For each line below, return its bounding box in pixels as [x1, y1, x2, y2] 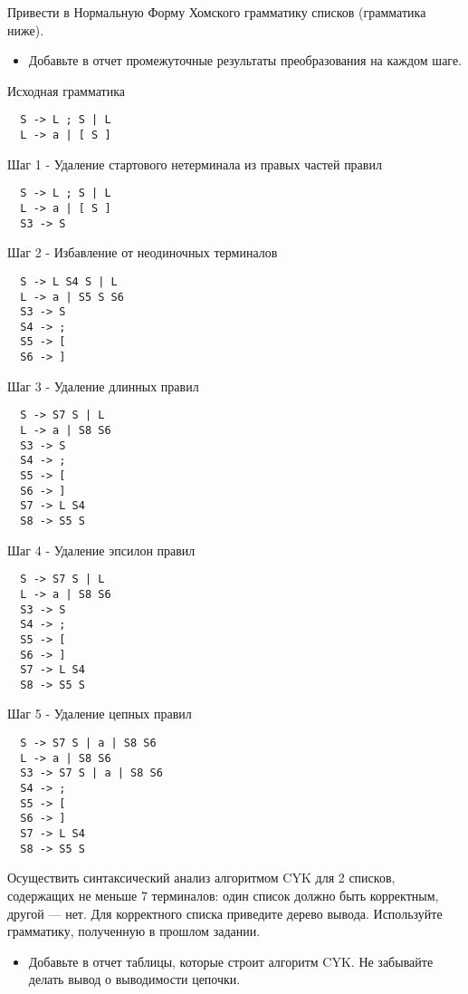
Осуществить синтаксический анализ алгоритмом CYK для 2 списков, [7, 868, 396, 887]
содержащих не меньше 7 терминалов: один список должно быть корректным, [7, 885, 439, 904]
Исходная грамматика [7, 81, 125, 100]
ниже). [7, 20, 44, 39]
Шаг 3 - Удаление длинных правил [7, 376, 199, 395]
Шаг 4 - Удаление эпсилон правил [7, 540, 196, 559]
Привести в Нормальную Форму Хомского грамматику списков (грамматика [7, 3, 426, 21]
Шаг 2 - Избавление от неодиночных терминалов [7, 243, 278, 262]
